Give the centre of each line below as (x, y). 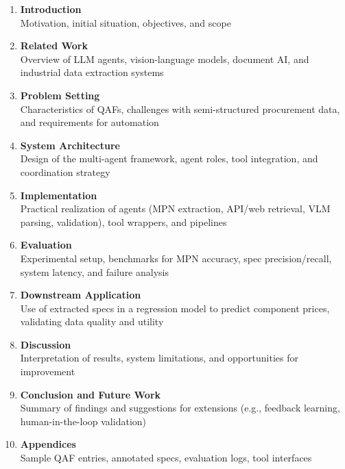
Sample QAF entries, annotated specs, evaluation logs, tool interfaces (166, 458)
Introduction (51, 9)
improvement (48, 371)
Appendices (48, 444)
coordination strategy (65, 172)
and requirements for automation (90, 122)
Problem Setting (60, 95)
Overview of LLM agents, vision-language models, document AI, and (165, 59)
